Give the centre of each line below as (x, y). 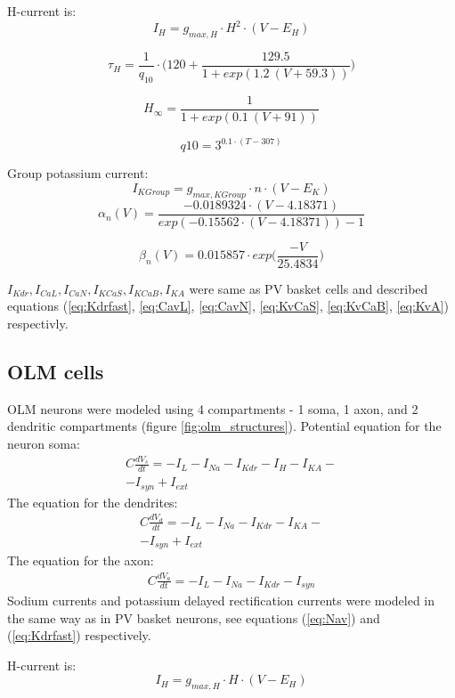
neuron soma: (44, 443)
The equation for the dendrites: (93, 502)
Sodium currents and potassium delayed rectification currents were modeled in (221, 601)
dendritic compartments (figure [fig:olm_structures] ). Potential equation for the (224, 426)
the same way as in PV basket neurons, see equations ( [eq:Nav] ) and (194, 617)
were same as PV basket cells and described (309, 288)
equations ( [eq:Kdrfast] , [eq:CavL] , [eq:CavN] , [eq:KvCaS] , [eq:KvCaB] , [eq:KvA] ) (228, 306)
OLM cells (56, 371)
